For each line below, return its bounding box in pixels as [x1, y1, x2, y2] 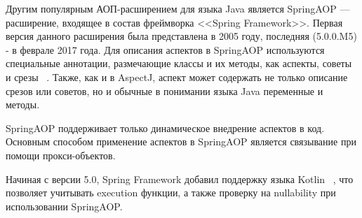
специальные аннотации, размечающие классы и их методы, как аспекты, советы [6, 56, 352, 71]
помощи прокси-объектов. [6, 147, 116, 162]
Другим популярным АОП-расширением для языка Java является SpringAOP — [6, 1, 350, 15]
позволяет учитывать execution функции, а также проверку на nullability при [6, 185, 336, 200]
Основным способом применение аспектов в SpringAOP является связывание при [6, 134, 356, 149]
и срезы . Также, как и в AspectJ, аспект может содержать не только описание [6, 69, 348, 84]
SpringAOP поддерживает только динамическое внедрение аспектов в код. [6, 120, 325, 135]
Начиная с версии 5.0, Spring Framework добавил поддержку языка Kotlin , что [6, 171, 354, 186]
